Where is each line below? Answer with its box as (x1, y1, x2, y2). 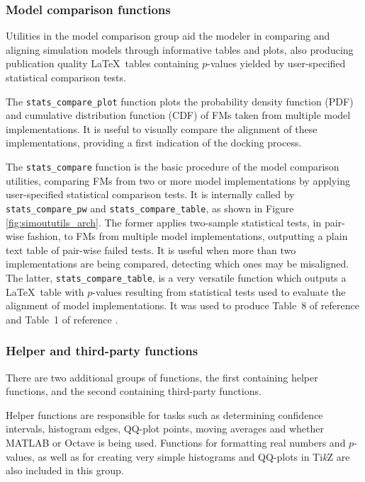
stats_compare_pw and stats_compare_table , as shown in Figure (6, 200, 294, 215)
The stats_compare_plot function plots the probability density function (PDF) (6, 93, 354, 108)
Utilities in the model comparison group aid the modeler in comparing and (6, 28, 330, 43)
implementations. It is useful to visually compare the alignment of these (6, 121, 318, 136)
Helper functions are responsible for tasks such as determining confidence (6, 407, 323, 422)
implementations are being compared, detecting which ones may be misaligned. (6, 256, 349, 271)
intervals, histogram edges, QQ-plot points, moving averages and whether (6, 421, 324, 436)
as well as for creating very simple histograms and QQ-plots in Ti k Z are (38, 449, 350, 464)
